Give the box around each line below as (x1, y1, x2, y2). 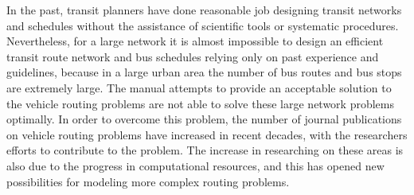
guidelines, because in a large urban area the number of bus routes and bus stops (6, 64, 402, 80)
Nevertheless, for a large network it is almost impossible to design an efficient (6, 33, 384, 49)
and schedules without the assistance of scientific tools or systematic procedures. (6, 17, 399, 33)
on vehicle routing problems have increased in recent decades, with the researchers (6, 126, 408, 142)
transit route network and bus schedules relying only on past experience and (6, 48, 379, 64)
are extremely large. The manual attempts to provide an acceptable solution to (6, 79, 392, 96)
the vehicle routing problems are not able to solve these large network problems (6, 95, 395, 111)
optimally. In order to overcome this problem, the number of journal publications (6, 111, 402, 127)
